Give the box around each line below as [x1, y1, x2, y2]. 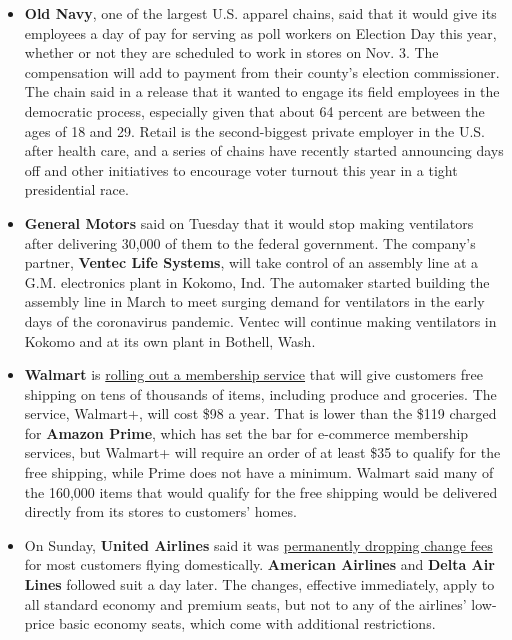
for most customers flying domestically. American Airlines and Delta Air [24, 554, 495, 575]
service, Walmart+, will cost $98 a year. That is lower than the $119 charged [24, 403, 497, 424]
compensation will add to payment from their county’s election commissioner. [24, 61, 500, 82]
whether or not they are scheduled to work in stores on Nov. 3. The [24, 42, 439, 63]
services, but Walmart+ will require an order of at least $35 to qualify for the [24, 442, 501, 463]
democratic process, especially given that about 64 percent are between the [24, 100, 485, 121]
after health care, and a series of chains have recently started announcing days [24, 140, 504, 161]
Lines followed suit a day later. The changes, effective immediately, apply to [24, 574, 495, 595]
